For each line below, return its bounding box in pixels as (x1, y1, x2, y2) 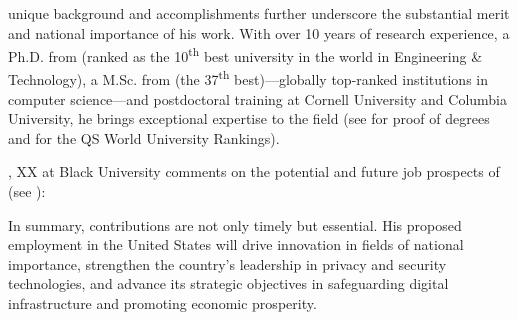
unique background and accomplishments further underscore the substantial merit (8, 3, 510, 23)
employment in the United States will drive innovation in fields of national (8, 234, 464, 255)
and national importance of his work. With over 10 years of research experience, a (8, 22, 510, 43)
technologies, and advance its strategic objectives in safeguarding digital (8, 273, 449, 294)
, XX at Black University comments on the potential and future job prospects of (8, 161, 500, 182)
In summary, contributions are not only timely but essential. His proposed (8, 214, 462, 235)
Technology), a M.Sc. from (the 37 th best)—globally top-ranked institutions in (8, 66, 488, 90)
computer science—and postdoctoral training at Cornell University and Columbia (8, 88, 508, 109)
